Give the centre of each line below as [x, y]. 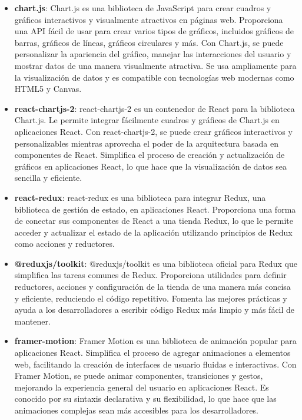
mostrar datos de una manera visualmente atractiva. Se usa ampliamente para [155, 65]
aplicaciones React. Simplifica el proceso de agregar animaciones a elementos [152, 353]
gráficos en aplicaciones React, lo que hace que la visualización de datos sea [150, 166]
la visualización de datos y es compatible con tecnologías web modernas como [154, 77]
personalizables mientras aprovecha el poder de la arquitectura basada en [146, 143]
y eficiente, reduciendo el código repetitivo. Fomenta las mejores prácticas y [151, 298]
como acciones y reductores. [64, 244]
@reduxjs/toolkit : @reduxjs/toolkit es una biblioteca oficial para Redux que [156, 263]
